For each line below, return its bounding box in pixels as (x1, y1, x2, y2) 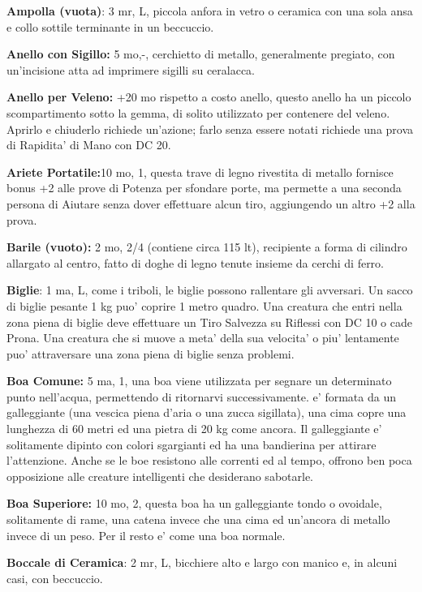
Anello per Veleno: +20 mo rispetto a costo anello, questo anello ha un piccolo (6, 88, 411, 105)
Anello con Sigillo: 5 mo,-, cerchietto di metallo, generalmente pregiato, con (6, 45, 395, 62)
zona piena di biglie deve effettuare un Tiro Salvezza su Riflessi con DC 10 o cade (6, 313, 412, 330)
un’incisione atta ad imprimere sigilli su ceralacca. (6, 61, 256, 78)
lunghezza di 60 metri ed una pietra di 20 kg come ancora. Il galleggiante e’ (6, 420, 382, 437)
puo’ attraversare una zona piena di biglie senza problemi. (6, 345, 295, 362)
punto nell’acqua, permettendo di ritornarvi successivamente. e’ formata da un (6, 388, 396, 405)
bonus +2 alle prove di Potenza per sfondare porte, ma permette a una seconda (6, 179, 402, 196)
